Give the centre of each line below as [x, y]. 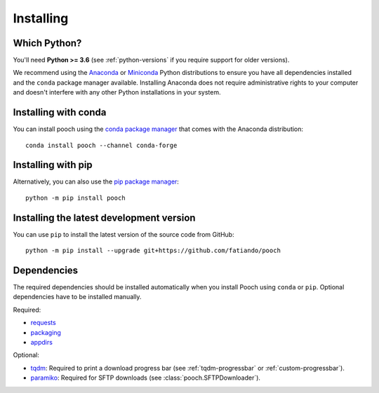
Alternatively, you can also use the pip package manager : [96, 181]
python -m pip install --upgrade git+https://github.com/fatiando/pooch [153, 251]
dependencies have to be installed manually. [77, 297]
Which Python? [47, 43]
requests [43, 323]
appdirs [41, 342]
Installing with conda [60, 112]
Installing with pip [53, 165]
